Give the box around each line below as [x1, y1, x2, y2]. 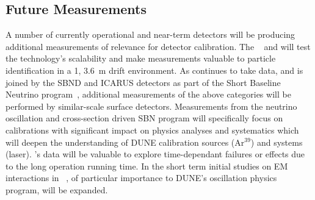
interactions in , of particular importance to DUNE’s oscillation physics [5, 171, 277, 184]
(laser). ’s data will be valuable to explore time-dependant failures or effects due [5, 148, 305, 160]
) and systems [250, 135, 303, 148]
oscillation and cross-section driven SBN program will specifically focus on [5, 112, 283, 124]
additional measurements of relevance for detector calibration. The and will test [5, 40, 311, 52]
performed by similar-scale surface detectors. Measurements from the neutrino [5, 99, 297, 112]
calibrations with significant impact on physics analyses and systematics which [5, 123, 299, 136]
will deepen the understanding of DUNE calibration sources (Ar [5, 135, 245, 148]
